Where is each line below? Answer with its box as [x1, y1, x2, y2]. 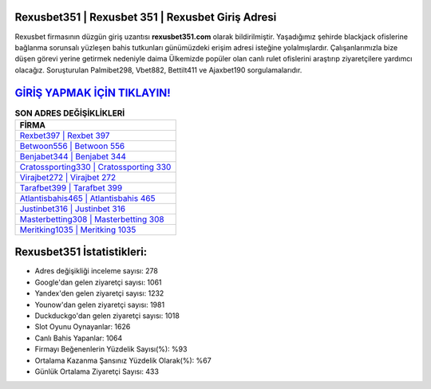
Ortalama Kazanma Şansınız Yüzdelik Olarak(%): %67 [34, 356, 212, 365]
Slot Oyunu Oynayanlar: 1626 [34, 322, 131, 332]
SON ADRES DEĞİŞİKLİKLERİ [14, 108, 125, 119]
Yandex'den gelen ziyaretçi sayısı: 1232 [34, 289, 164, 298]
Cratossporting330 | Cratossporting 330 [19, 161, 172, 172]
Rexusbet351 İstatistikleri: [14, 246, 148, 259]
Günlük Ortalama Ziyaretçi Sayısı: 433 [34, 367, 160, 376]
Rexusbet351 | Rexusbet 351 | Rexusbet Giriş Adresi [14, 10, 277, 24]
